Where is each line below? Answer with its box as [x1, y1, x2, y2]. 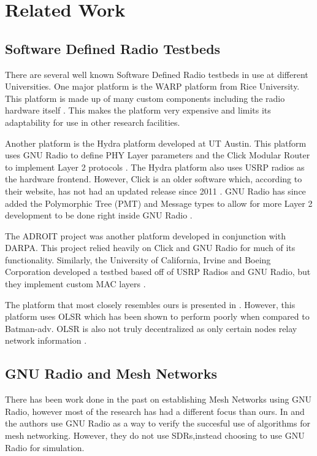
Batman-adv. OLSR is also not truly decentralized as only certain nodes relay [5, 322, 297, 334]
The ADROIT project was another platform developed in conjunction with [5, 229, 286, 242]
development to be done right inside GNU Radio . [5, 209, 193, 222]
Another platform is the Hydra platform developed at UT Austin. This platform [5, 136, 307, 149]
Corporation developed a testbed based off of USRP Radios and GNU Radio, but [5, 265, 311, 278]
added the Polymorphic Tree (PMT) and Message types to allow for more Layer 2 [5, 196, 313, 209]
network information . [5, 334, 87, 347]
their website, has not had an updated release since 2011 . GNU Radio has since [5, 184, 306, 197]
